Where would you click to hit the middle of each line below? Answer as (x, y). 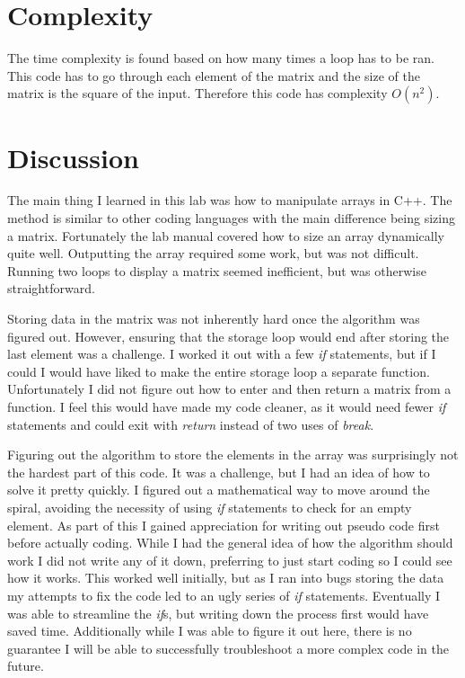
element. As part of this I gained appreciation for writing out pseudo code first (224, 525)
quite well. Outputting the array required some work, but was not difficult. (213, 253)
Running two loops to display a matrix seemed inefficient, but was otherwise (217, 270)
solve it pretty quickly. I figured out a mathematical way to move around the (219, 490)
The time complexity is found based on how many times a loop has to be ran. (221, 58)
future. (26, 666)
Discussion (73, 157)
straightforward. (51, 288)
